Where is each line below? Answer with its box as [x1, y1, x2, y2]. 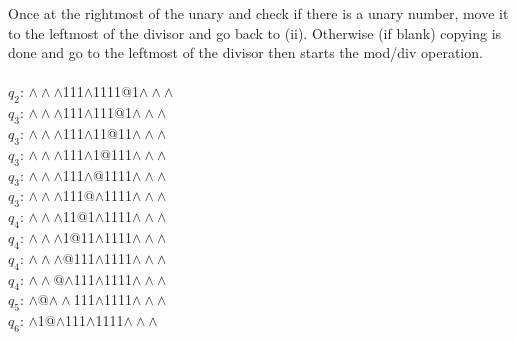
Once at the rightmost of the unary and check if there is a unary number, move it [8, 3, 509, 23]
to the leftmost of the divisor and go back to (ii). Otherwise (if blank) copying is [8, 22, 502, 43]
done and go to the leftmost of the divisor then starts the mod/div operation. [8, 42, 483, 63]
